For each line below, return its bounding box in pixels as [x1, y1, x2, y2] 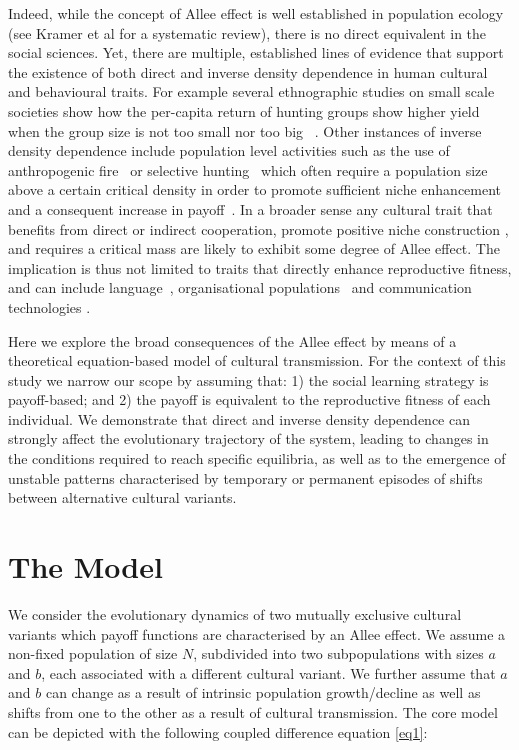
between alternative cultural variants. [8, 487, 237, 508]
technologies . [8, 296, 91, 317]
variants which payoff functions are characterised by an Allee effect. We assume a [8, 623, 506, 644]
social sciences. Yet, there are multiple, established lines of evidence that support [8, 42, 504, 63]
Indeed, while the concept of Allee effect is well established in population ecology [8, 3, 504, 23]
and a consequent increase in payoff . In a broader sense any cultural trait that [8, 198, 493, 219]
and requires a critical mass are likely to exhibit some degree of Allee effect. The [8, 238, 500, 259]
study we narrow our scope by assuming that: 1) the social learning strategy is [8, 369, 489, 390]
